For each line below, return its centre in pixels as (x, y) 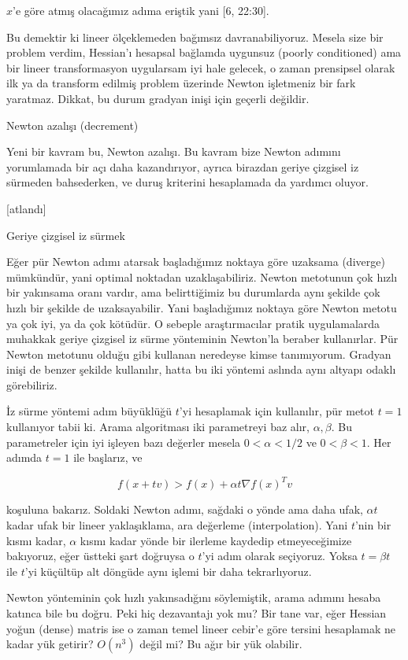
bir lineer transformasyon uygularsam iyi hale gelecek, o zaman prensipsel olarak (201, 67)
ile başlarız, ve (108, 457)
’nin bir (373, 524)
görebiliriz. (32, 384)
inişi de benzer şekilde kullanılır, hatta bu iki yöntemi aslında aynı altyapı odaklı (201, 369)
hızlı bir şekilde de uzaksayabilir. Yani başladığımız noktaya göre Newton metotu (202, 307)
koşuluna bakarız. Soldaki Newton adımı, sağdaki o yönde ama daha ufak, (185, 509)
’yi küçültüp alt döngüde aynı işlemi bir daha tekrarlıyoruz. (168, 571)
